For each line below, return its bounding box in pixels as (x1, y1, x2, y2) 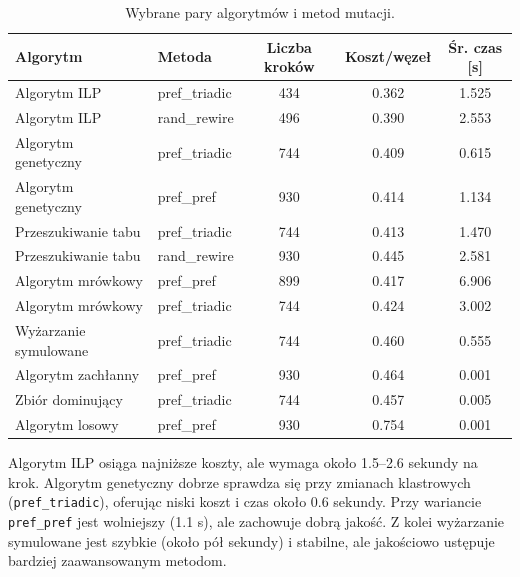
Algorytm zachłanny (15, 364, 140, 385)
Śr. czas (448, 36, 503, 57)
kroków (264, 56, 315, 77)
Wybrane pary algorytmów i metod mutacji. (125, 2, 395, 22)
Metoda (157, 46, 212, 67)
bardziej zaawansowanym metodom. (8, 550, 227, 571)
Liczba (266, 36, 312, 57)
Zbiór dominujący (15, 389, 123, 410)
